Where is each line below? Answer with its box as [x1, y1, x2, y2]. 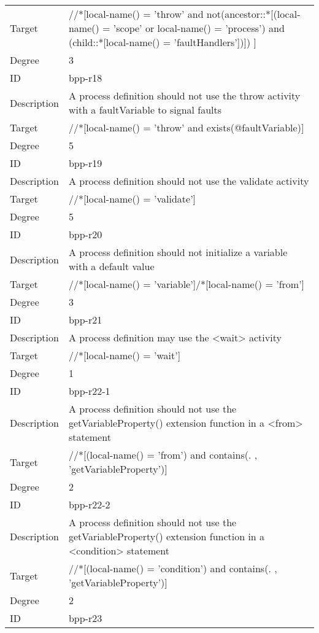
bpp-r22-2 [68, 497, 110, 511]
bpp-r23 [68, 611, 102, 625]
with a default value [68, 259, 155, 273]
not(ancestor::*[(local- [206, 7, 301, 21]
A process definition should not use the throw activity [68, 88, 301, 103]
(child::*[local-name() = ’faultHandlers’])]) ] [68, 35, 256, 49]
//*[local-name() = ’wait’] [68, 348, 181, 362]
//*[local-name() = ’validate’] [68, 192, 196, 206]
